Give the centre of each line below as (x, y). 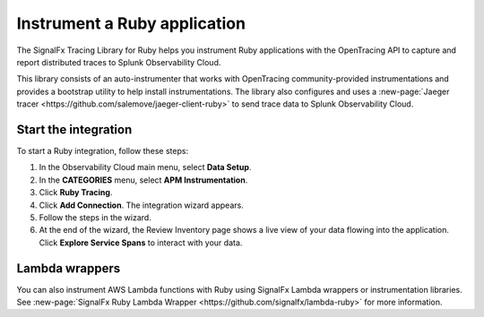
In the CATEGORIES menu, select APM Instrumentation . (143, 180)
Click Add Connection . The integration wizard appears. (141, 205)
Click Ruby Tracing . (76, 193)
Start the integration (74, 129)
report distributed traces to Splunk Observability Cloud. (119, 62)
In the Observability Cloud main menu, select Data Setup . (145, 167)
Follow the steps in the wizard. (95, 217)
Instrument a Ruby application (131, 23)
